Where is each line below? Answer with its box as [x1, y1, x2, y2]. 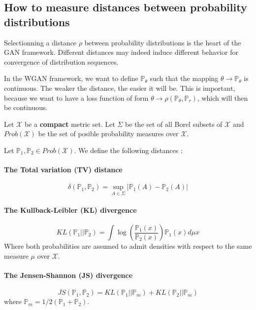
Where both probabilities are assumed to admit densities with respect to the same [4, 241, 252, 251]
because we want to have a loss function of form [4, 92, 149, 103]
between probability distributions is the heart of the [84, 37, 241, 47]
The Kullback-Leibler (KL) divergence [4, 205, 137, 215]
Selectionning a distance [4, 37, 77, 47]
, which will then [197, 92, 248, 103]
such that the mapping [150, 73, 219, 83]
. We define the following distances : [74, 145, 183, 155]
